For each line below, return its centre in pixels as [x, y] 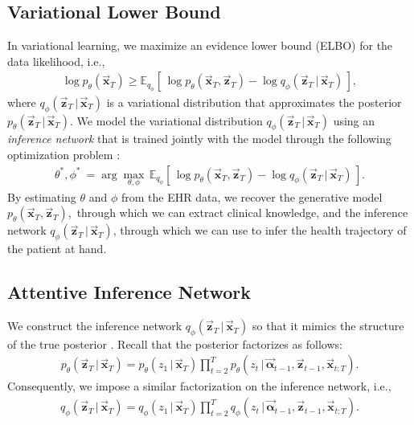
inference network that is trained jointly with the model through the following [199, 139]
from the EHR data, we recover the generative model [252, 196]
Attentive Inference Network [129, 292]
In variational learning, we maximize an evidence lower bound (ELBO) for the [200, 45]
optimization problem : [64, 155]
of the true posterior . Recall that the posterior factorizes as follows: [175, 343]
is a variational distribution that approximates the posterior [254, 102]
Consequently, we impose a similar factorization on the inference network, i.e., [199, 386]
